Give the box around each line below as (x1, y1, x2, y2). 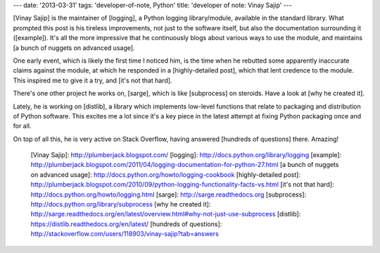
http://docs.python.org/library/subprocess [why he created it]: (30, 200, 211, 209)
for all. (13, 122, 32, 130)
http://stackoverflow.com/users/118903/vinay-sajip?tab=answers (30, 230, 220, 238)
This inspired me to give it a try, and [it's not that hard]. (13, 76, 172, 85)
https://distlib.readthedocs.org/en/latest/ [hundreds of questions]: (30, 219, 222, 228)
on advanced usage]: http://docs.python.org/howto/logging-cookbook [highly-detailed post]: (30, 170, 300, 179)
